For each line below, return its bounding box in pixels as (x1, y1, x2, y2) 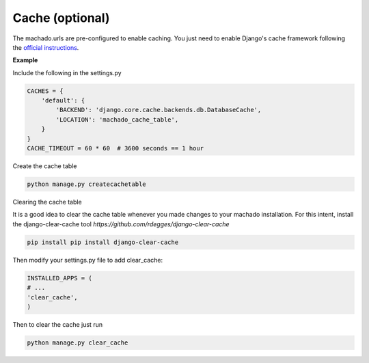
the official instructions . (12, 43, 79, 51)
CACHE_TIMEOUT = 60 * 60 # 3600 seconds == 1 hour (27, 144, 204, 152)
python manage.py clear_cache (27, 338, 128, 347)
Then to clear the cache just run (12, 320, 102, 328)
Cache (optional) (12, 10, 110, 25)
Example (12, 56, 38, 64)
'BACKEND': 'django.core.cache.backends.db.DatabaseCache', (55, 106, 262, 114)
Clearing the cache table (12, 198, 82, 206)
